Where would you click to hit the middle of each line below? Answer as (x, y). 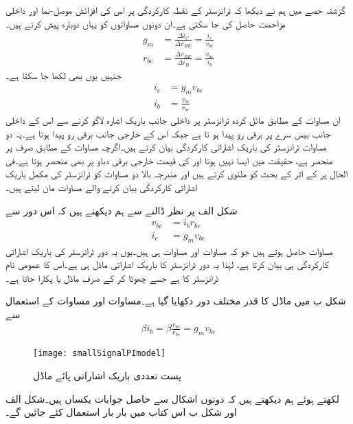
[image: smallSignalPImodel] (100, 354)
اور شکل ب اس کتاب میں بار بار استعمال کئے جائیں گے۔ (121, 412)
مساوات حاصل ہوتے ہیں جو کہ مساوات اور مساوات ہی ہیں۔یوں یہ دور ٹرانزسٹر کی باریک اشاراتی (169, 250)
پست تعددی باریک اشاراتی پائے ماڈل (107, 376)
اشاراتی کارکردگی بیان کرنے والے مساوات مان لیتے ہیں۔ (102, 187)
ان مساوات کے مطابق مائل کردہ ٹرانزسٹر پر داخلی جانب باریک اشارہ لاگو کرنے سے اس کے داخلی (173, 120)
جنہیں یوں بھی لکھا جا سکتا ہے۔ (64, 75)
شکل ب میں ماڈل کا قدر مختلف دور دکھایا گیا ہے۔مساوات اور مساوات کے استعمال (176, 301)
